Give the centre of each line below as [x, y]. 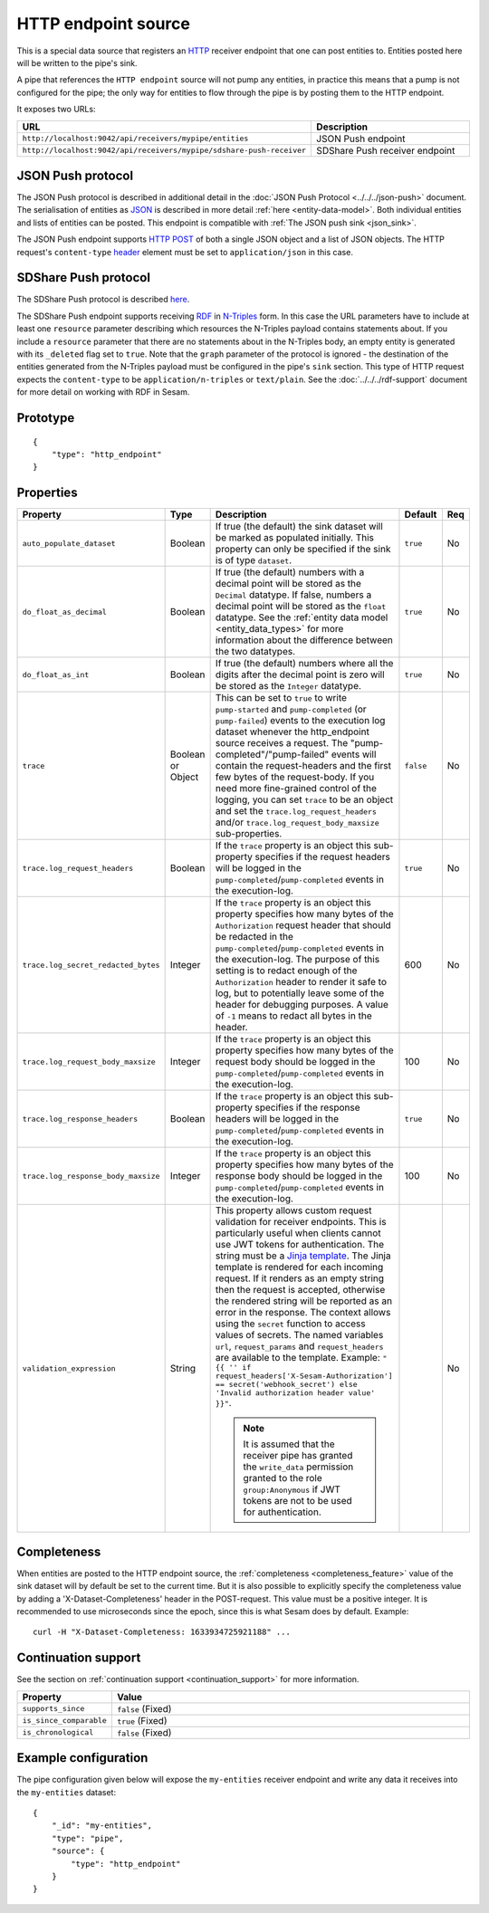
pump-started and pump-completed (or [291, 709]
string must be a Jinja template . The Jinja [303, 1256]
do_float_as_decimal [65, 612]
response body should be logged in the [299, 1176]
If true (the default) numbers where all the [304, 664]
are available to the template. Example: [297, 1358]
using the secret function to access [290, 1324]
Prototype [46, 418]
